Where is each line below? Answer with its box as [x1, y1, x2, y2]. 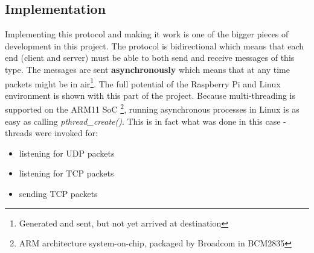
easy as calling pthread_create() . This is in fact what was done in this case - [5, 114, 286, 127]
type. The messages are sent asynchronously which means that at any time [5, 63, 290, 75]
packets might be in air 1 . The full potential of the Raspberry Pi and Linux [5, 75, 281, 90]
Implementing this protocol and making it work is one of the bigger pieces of [5, 28, 289, 40]
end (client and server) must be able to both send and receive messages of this [5, 51, 295, 64]
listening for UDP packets [19, 146, 115, 159]
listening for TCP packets [19, 167, 114, 180]
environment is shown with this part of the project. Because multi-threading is [5, 89, 296, 101]
